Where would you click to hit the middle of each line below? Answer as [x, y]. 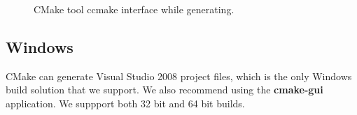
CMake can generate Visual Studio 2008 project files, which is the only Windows [179, 76]
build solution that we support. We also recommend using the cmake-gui [164, 90]
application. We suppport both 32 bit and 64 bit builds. [125, 103]
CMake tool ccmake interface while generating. [134, 9]
